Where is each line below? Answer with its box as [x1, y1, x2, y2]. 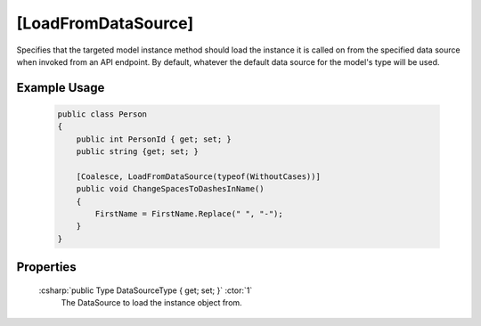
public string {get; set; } [76, 147, 200, 157]
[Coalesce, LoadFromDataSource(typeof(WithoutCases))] [76, 171, 321, 182]
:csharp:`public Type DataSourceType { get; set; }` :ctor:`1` [38, 285, 253, 296]
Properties [16, 259, 77, 275]
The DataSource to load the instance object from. [61, 297, 242, 308]
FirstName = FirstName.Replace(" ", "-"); [94, 209, 284, 219]
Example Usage [16, 80, 105, 95]
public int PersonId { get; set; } [76, 134, 232, 144]
